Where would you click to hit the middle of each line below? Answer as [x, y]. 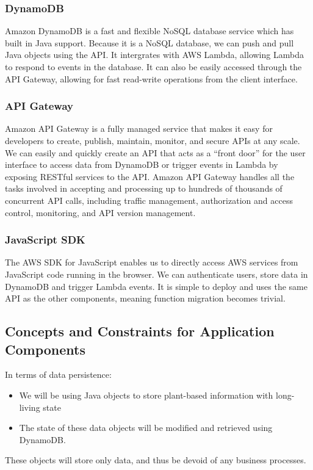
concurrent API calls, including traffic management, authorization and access [149, 200]
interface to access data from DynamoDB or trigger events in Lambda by [142, 164]
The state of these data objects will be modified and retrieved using [146, 428]
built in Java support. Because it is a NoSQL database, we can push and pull [149, 42]
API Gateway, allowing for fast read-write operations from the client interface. [151, 78]
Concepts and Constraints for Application [140, 331]
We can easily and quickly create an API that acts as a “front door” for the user [155, 152]
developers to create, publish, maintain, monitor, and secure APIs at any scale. [153, 140]
